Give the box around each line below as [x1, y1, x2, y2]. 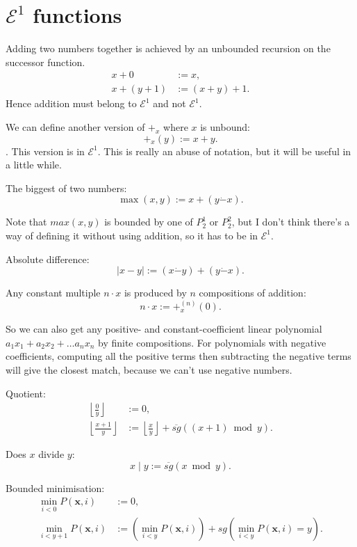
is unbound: [200, 119, 250, 134]
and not [153, 96, 186, 111]
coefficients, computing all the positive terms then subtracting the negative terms [6, 349, 351, 363]
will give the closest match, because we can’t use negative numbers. [6, 362, 292, 376]
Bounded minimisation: [6, 480, 105, 495]
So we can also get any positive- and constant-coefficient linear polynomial [6, 322, 322, 336]
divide [38, 447, 65, 461]
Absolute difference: [6, 251, 90, 266]
